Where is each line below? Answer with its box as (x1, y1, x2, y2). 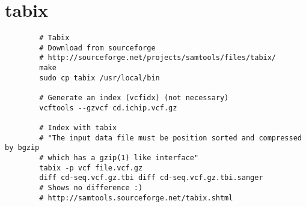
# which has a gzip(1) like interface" (39, 154, 199, 162)
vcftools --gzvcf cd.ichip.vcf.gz (39, 103, 177, 112)
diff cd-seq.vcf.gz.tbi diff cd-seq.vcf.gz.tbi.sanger (39, 173, 263, 182)
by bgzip (5, 143, 40, 152)
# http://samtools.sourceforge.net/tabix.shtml (39, 193, 233, 202)
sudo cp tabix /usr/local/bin (39, 73, 160, 82)
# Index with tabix (39, 124, 117, 133)
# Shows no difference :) (39, 183, 143, 192)
